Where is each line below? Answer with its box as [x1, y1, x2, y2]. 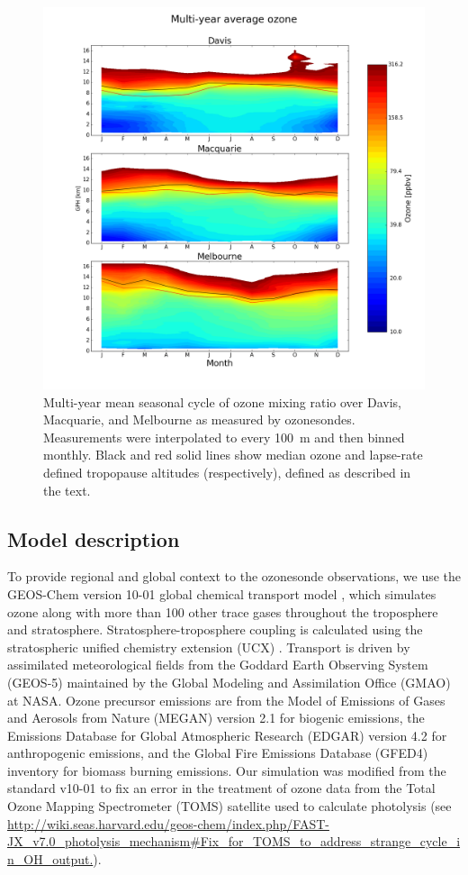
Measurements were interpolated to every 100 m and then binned [43, 427, 405, 446]
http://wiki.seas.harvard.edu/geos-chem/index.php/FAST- [7, 814, 329, 833]
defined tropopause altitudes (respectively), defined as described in [43, 462, 411, 481]
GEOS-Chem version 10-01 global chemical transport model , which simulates [7, 584, 436, 603]
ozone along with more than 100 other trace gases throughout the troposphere [7, 602, 438, 621]
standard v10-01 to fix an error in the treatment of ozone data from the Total [7, 779, 436, 798]
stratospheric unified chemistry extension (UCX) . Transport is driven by [7, 637, 410, 656]
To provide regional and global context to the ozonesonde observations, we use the [7, 567, 462, 586]
